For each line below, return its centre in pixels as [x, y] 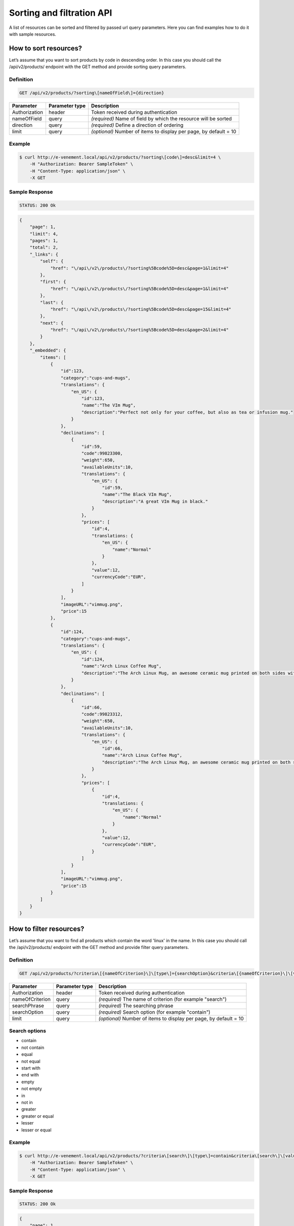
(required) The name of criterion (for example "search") [163, 999]
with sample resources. [33, 34]
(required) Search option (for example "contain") [155, 1012]
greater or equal [37, 1116]
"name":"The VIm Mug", [108, 405]
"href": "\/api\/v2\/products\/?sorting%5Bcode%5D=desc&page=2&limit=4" [139, 330]
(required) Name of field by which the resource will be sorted [161, 119]
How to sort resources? [46, 48]
